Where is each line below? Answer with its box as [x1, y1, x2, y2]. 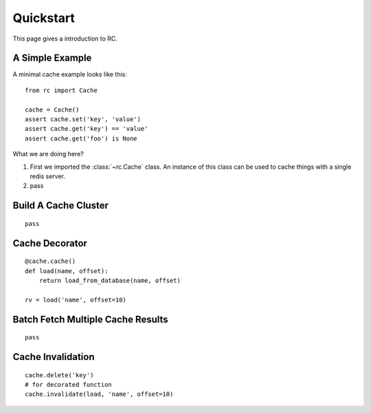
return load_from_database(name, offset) [38, 276, 181, 284]
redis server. [30, 172, 65, 180]
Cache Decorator [12, 237, 87, 249]
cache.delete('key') [25, 371, 94, 379]
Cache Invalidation [12, 351, 95, 363]
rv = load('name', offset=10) [25, 296, 127, 304]
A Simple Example [12, 52, 92, 64]
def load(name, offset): [25, 267, 109, 275]
